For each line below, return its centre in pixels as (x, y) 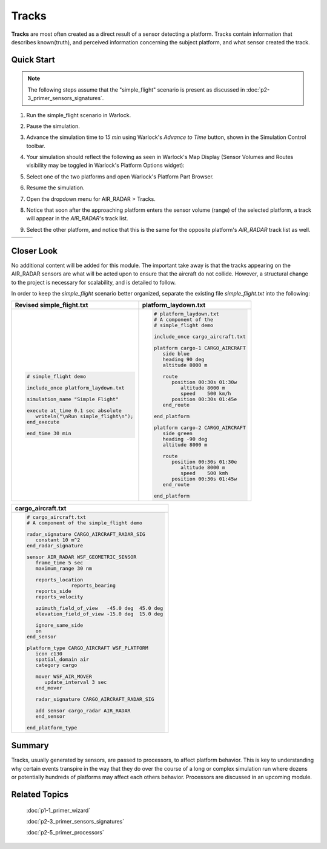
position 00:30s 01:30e (204, 462)
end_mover (49, 688)
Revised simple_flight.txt (51, 305)
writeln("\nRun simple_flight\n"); (84, 417)
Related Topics (40, 794)
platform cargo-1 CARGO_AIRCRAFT (200, 348)
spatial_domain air (62, 659)
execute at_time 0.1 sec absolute (74, 411)
